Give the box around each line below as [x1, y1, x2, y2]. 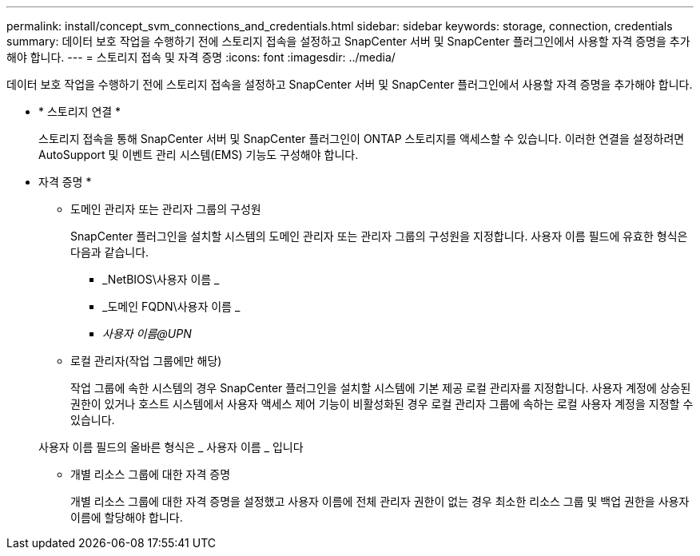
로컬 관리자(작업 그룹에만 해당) [70, 354, 222, 367]
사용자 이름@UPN [102, 327, 192, 340]
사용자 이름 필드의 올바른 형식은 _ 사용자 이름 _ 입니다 [38, 440, 304, 454]
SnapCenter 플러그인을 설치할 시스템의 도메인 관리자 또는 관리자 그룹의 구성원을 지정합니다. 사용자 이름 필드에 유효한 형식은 [70, 229, 688, 243]
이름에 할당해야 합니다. [70, 510, 183, 524]
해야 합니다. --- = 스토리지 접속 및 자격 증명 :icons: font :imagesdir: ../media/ [6, 50, 396, 64]
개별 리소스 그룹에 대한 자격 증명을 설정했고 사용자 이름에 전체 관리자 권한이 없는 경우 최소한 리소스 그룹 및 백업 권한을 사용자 [70, 494, 690, 508]
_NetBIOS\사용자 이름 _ [102, 272, 220, 286]
